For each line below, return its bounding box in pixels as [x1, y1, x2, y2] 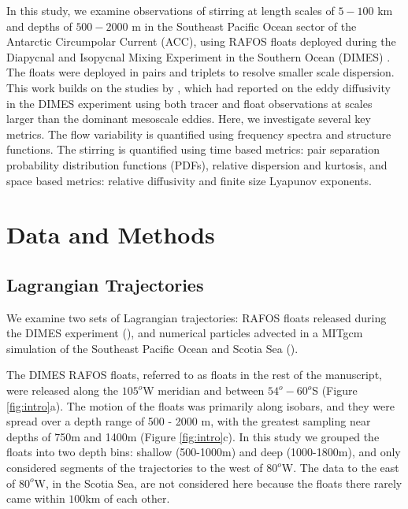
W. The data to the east [281, 459, 399, 476]
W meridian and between [143, 382, 265, 399]
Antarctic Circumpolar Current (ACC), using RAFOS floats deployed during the [6, 33, 396, 50]
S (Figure [312, 382, 358, 399]
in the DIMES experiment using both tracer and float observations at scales [6, 95, 373, 111]
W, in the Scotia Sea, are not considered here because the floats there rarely [34, 474, 402, 491]
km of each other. [85, 490, 170, 507]
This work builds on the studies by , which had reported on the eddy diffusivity [6, 79, 391, 95]
